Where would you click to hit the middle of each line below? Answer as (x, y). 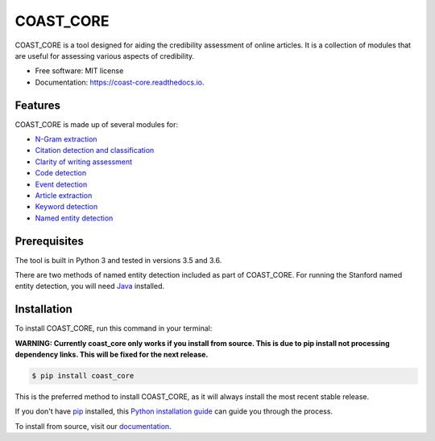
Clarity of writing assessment (84, 162)
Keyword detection (66, 207)
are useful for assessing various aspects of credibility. (105, 56)
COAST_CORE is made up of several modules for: (97, 124)
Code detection (61, 173)
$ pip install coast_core (83, 376)
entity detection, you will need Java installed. (90, 286)
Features (37, 105)
